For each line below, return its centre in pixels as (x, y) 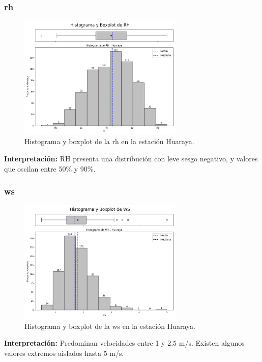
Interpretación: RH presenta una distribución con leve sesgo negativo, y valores (131, 158)
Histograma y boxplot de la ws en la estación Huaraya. (110, 326)
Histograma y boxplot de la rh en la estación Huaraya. (109, 141)
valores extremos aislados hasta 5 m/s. (64, 353)
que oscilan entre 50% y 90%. (50, 168)
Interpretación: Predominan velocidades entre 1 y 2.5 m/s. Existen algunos (124, 343)
